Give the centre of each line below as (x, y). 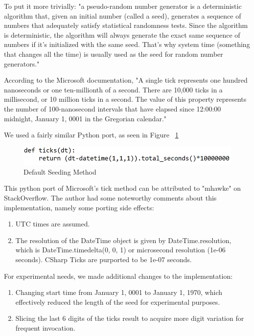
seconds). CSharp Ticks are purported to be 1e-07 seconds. (104, 259)
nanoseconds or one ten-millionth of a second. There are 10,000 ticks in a (113, 89)
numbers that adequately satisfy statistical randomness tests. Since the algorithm (126, 25)
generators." (22, 63)
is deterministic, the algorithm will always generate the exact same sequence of (122, 34)
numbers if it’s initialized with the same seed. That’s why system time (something (127, 44)
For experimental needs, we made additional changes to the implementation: (118, 276)
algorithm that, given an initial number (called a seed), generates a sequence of (123, 15)
